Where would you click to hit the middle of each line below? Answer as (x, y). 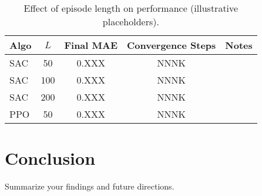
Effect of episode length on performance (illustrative (131, 8)
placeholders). (131, 21)
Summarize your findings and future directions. (90, 186)
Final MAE (91, 45)
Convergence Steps (172, 45)
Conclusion (50, 158)
